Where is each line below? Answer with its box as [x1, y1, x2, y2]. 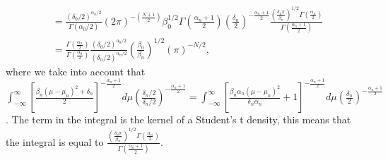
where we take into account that [6, 63, 146, 78]
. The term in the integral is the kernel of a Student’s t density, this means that [6, 112, 351, 127]
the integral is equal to [6, 134, 104, 149]
